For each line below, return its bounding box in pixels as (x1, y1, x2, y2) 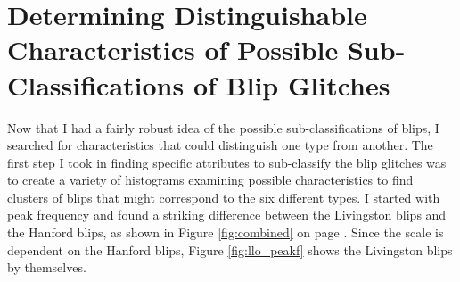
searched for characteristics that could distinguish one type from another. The (7, 136, 433, 154)
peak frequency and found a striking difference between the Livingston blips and (7, 205, 447, 224)
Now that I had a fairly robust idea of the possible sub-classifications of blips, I (7, 118, 439, 137)
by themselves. (7, 258, 86, 277)
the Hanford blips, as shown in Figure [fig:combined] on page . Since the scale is (7, 223, 444, 242)
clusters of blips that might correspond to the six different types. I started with (7, 187, 440, 206)
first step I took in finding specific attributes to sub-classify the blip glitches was (7, 153, 447, 171)
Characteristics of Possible (7, 31, 339, 68)
